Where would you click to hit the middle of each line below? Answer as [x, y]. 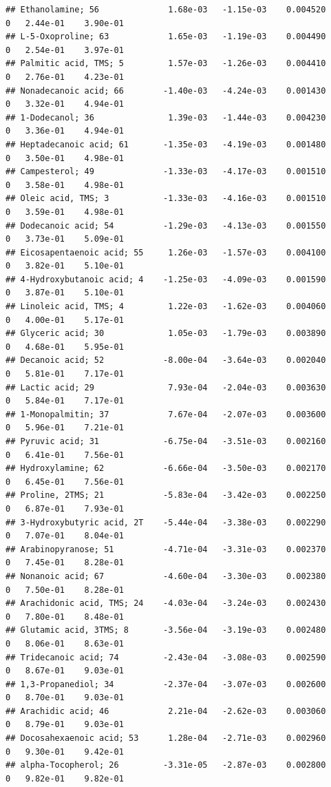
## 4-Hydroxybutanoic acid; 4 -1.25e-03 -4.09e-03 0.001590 [166, 279]
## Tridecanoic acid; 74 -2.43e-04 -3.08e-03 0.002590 [166, 657]
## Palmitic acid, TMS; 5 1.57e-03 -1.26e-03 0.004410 [166, 64]
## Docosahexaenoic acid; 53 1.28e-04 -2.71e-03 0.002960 [166, 738]
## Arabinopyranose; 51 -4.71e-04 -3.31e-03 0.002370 [166, 549]
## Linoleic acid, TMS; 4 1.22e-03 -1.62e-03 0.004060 [166, 307]
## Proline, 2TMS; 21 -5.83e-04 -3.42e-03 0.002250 [166, 495]
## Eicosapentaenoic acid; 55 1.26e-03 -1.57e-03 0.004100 [166, 252]
